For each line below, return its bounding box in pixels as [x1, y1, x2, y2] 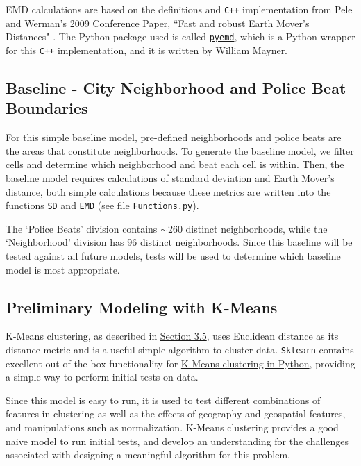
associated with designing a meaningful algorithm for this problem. [6, 447, 290, 462]
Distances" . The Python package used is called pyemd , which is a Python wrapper [6, 29, 355, 44]
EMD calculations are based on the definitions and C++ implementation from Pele [6, 2, 353, 16]
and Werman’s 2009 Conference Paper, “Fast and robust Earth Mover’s [6, 15, 310, 30]
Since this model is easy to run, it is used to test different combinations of [6, 392, 321, 407]
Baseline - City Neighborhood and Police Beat [6, 76, 346, 98]
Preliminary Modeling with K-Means [6, 296, 278, 317]
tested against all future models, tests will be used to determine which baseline [6, 248, 341, 263]
